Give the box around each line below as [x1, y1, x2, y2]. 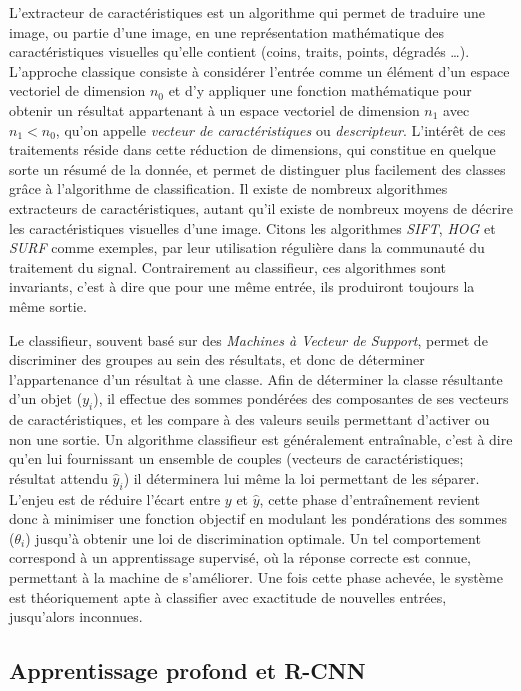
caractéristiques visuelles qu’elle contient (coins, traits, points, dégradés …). [9, 41, 470, 62]
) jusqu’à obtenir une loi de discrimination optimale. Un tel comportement [25, 527, 481, 548]
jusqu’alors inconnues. [9, 606, 143, 627]
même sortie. [9, 295, 87, 316]
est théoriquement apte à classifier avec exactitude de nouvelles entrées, [9, 586, 447, 607]
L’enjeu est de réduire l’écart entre [9, 488, 221, 509]
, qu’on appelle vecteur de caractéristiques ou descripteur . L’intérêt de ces [55, 119, 506, 140]
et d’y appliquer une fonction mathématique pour [168, 80, 472, 101]
